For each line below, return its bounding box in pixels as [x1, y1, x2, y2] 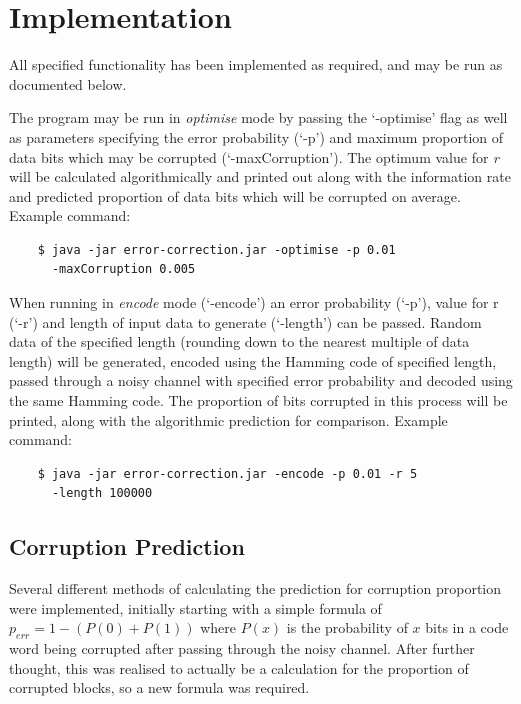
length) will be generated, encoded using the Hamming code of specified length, [9, 350, 497, 371]
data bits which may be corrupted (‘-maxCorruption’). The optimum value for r [9, 146, 499, 167]
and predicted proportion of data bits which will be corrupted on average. [9, 185, 461, 206]
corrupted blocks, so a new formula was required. [9, 677, 310, 698]
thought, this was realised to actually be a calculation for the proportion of [9, 657, 469, 678]
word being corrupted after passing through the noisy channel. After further [9, 638, 475, 659]
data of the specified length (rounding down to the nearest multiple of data [9, 331, 470, 352]
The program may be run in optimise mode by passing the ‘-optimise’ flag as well [9, 107, 508, 128]
